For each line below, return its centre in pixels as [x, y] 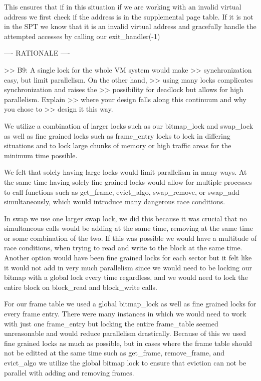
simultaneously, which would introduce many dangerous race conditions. [115, 202]
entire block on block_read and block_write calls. [81, 287]
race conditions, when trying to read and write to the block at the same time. [123, 248]
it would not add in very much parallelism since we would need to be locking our [128, 267]
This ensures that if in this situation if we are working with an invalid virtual [123, 7]
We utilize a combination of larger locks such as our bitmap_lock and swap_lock [129, 125]
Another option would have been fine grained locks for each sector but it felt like [128, 258]
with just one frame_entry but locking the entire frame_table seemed [111, 323]
